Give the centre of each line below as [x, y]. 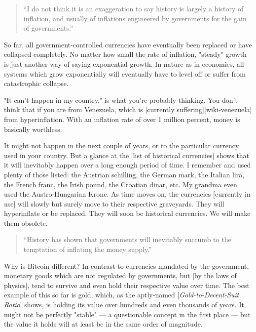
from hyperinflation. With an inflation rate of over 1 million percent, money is [122, 119]
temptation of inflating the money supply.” [88, 249]
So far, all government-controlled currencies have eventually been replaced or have [128, 44]
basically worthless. [33, 129]
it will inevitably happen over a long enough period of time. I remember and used [128, 165]
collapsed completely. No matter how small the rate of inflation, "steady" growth [125, 54]
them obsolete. [26, 223]
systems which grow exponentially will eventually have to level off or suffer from [125, 73]
